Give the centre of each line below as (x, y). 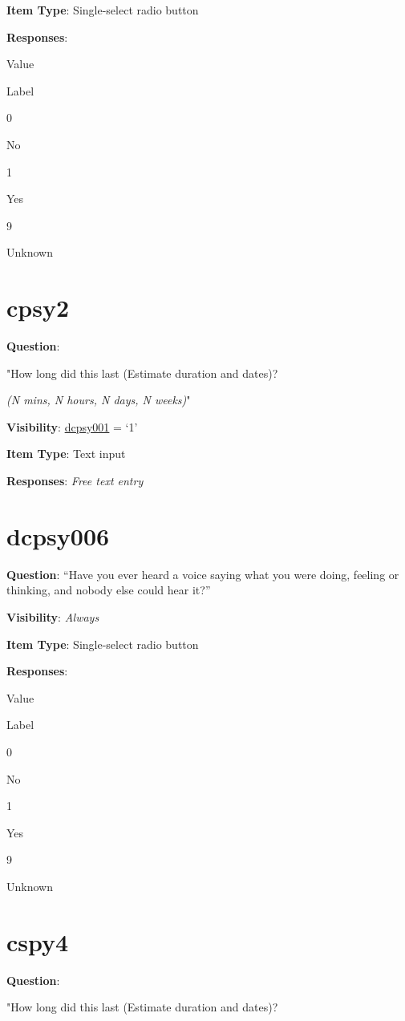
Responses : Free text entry (75, 481)
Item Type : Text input (66, 454)
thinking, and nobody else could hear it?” (109, 590)
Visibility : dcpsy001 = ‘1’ (72, 426)
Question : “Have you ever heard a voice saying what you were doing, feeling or (203, 574)
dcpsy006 (58, 535)
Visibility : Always (53, 616)
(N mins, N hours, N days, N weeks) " (99, 400)
